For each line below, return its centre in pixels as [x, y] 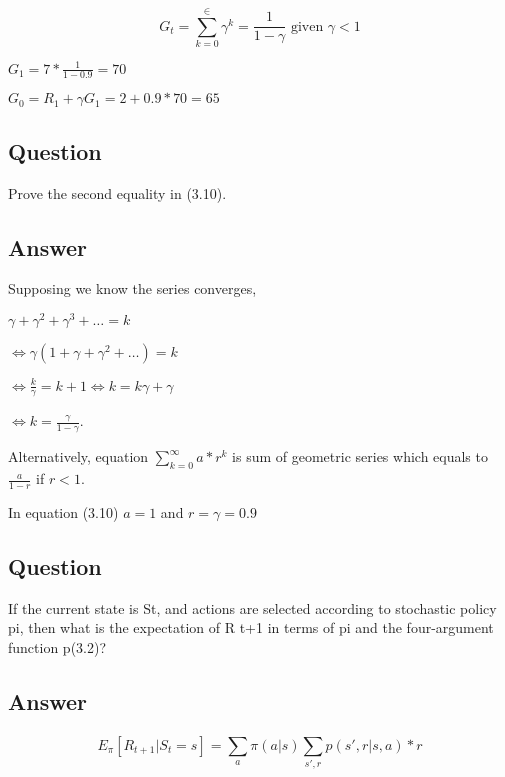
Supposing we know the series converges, [132, 288]
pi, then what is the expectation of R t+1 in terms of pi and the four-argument [251, 627]
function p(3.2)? [57, 646]
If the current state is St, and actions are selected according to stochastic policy [252, 607]
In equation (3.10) [63, 511]
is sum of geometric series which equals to [360, 456]
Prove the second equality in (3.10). [117, 192]
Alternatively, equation [78, 456]
